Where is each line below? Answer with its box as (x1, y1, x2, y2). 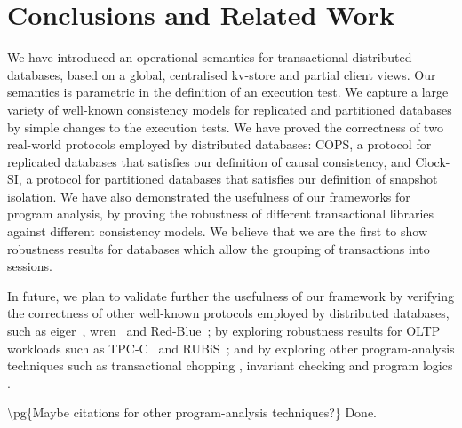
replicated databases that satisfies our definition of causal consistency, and (7, 152, 411, 170)
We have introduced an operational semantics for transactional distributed (7, 48, 412, 67)
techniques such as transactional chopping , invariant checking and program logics (7, 356, 453, 375)
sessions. (7, 257, 52, 275)
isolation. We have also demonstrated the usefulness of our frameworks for (7, 186, 410, 205)
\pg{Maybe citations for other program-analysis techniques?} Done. (7, 403, 378, 422)
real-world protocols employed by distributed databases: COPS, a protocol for (7, 135, 432, 154)
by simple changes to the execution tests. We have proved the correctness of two (7, 117, 443, 136)
